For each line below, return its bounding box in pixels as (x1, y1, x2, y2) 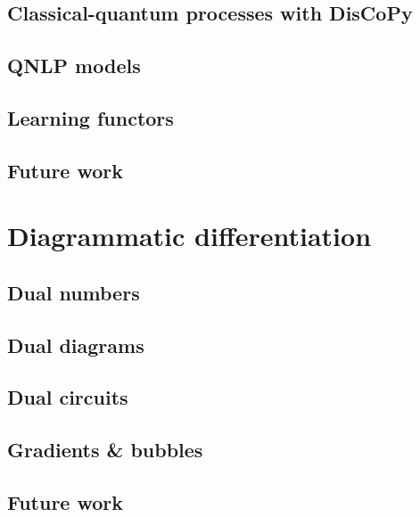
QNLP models (7, 52, 141, 79)
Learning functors (7, 103, 174, 131)
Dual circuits (7, 383, 128, 411)
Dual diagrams (7, 331, 144, 358)
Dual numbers (7, 278, 140, 306)
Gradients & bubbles (7, 436, 203, 464)
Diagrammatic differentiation (7, 217, 372, 254)
